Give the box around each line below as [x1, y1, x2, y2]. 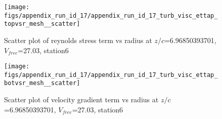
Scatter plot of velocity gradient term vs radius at [4, 94, 159, 105]
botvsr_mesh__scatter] [4, 80, 80, 87]
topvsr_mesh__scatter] [4, 20, 80, 28]
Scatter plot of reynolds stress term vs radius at [4, 34, 152, 45]
